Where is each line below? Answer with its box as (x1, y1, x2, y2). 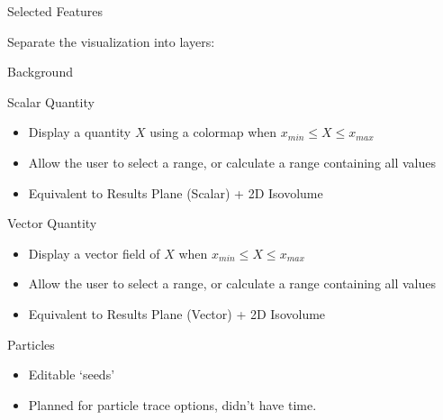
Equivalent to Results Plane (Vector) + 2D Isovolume (28, 304, 326, 323)
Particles (7, 334, 55, 353)
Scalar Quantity (7, 92, 95, 111)
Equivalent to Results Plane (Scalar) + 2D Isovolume (28, 183, 323, 202)
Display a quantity (28, 123, 131, 142)
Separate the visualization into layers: (7, 32, 215, 50)
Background (7, 62, 73, 81)
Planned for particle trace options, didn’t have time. (28, 395, 317, 414)
